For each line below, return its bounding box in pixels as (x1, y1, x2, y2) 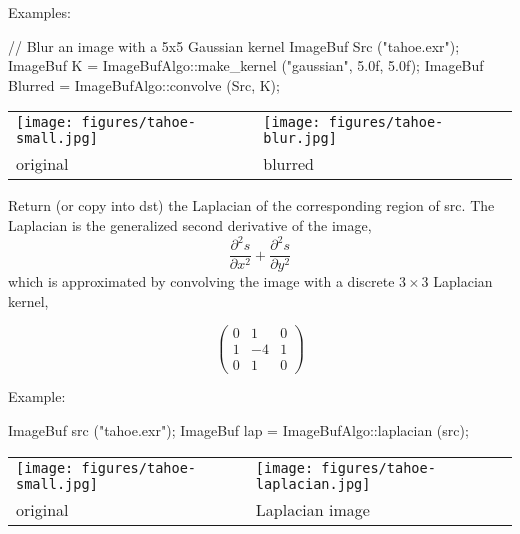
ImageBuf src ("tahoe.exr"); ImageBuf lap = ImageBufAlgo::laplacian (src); (8, 420, 469, 441)
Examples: (8, 2, 71, 22)
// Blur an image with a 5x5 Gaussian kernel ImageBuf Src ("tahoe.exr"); (8, 35, 460, 56)
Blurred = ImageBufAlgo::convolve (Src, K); (8, 74, 280, 95)
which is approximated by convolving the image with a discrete (8, 271, 395, 292)
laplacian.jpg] (255, 475, 371, 492)
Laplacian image (255, 497, 370, 521)
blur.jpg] (263, 130, 337, 147)
